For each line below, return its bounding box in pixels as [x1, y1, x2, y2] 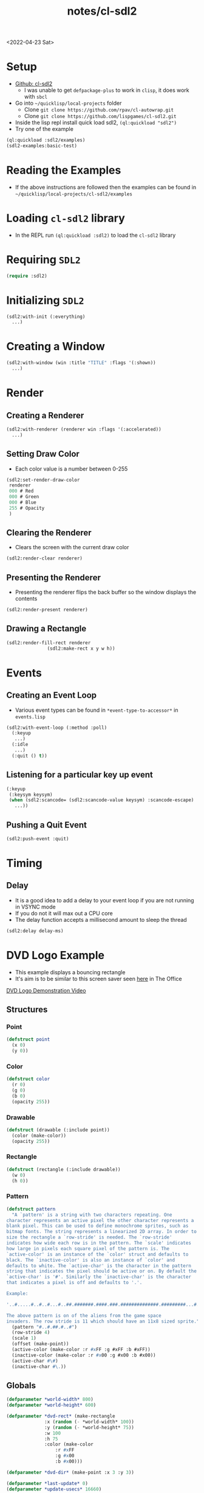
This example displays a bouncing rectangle [15, 968, 126, 975]
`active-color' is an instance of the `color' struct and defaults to [6, 1251, 189, 1257]
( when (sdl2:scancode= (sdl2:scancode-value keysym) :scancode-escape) [8, 797, 194, 803]
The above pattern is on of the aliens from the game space [6, 1312, 162, 1319]
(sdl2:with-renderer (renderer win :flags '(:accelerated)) [6, 426, 162, 432]
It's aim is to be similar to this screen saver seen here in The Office [15, 975, 182, 982]
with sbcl [24, 93, 47, 100]
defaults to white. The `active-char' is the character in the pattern [6, 1262, 191, 1269]
